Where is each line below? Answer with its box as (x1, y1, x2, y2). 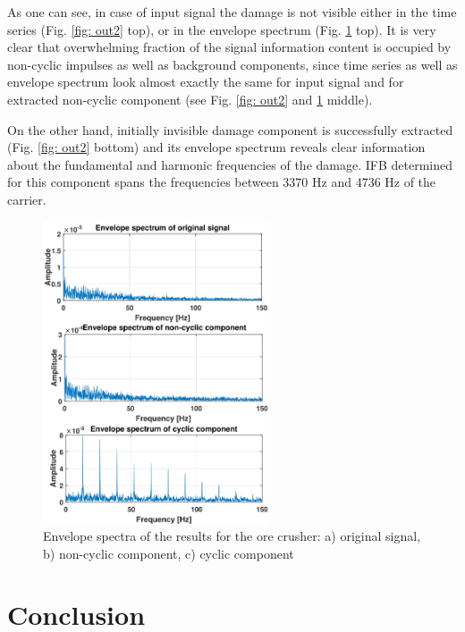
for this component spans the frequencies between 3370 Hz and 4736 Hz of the (7, 173, 436, 191)
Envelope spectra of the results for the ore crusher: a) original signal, (43, 527, 421, 545)
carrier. (7, 190, 46, 208)
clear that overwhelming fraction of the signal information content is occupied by (7, 38, 452, 56)
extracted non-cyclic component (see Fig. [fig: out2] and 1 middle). (7, 89, 373, 108)
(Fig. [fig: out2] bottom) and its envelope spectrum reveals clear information (7, 138, 426, 156)
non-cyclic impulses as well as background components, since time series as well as (7, 55, 458, 73)
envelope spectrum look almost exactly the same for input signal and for (7, 72, 404, 91)
